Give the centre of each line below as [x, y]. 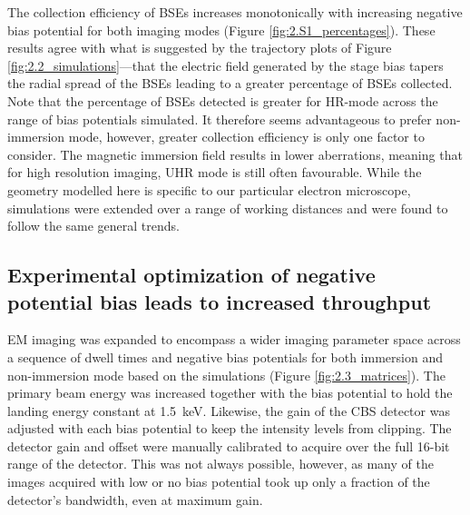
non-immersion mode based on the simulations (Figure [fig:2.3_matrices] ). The [226, 375]
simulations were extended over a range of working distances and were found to [228, 208]
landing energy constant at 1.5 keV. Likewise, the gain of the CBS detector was [229, 410]
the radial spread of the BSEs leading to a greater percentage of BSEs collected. [230, 83]
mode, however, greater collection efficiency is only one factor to [246, 137]
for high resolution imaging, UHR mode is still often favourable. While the [215, 172]
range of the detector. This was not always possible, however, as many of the [220, 464]
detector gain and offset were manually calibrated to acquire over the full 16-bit [229, 446]
